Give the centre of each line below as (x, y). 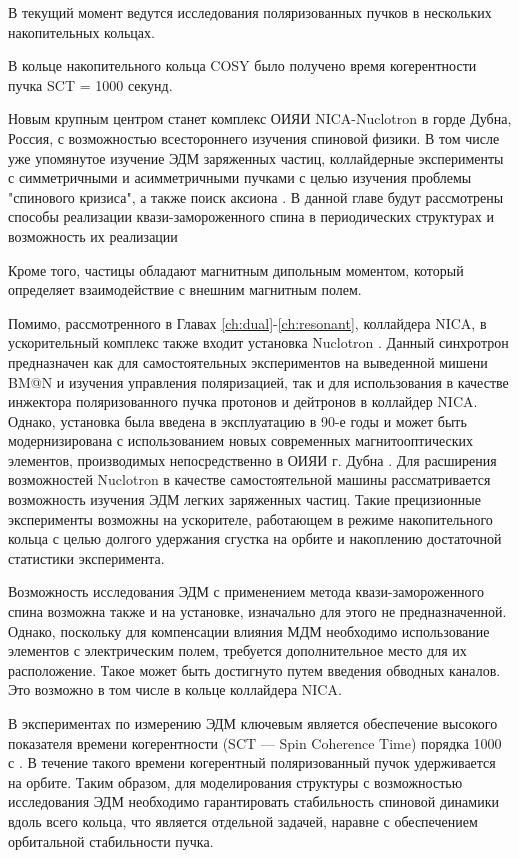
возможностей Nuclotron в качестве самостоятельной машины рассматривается (249, 479)
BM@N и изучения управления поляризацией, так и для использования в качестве (258, 381)
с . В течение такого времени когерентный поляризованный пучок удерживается (252, 762)
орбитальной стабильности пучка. (111, 840)
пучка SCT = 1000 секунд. (90, 84)
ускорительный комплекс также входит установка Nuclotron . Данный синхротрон (258, 342)
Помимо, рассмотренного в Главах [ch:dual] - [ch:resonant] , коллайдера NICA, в (247, 322)
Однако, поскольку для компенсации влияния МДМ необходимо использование (249, 630)
